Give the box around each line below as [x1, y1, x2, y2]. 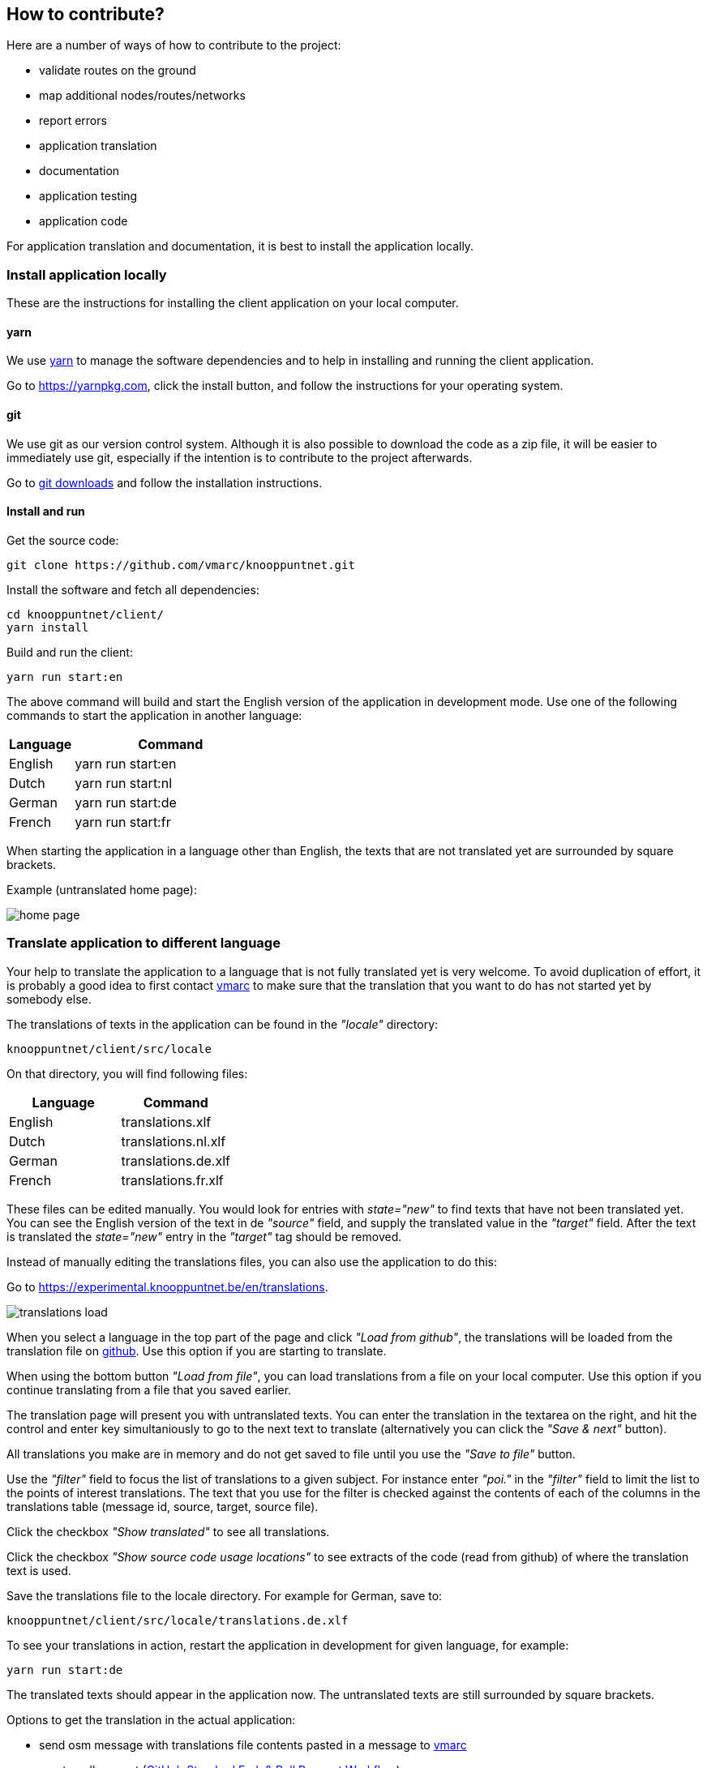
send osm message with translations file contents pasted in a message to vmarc [39, 1737, 467, 1752]
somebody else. [6, 991, 92, 1006]
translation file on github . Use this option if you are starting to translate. [6, 1343, 387, 1358]
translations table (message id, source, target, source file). [6, 1499, 319, 1513]
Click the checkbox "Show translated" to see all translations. [6, 1524, 330, 1539]
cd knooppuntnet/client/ [6, 607, 164, 621]
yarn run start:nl [75, 774, 173, 791]
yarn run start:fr [75, 813, 171, 830]
